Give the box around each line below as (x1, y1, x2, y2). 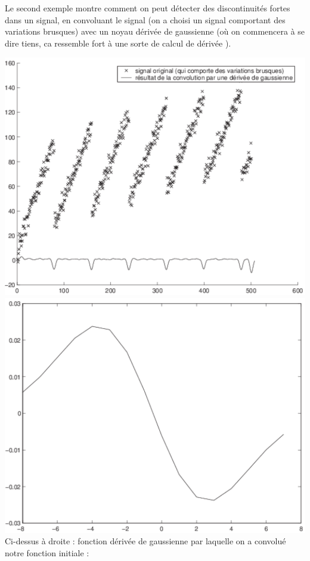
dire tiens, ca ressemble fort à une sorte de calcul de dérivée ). (5, 36, 231, 49)
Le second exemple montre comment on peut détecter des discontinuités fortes (5, 2, 290, 14)
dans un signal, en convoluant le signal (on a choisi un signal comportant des (5, 13, 286, 26)
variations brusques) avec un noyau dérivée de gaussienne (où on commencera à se (5, 25, 305, 38)
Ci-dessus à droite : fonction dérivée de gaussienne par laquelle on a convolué (5, 535, 286, 547)
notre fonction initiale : (5, 547, 89, 559)
